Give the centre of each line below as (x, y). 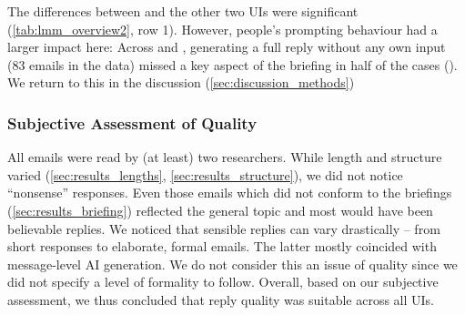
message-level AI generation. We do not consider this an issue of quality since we (232, 264)
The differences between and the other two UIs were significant (183, 11)
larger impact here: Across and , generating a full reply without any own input (227, 47)
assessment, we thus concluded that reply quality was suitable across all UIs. (221, 299)
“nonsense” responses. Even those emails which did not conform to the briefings (230, 193)
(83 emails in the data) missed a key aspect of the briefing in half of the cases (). (232, 64)
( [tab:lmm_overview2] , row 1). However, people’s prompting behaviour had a (222, 29)
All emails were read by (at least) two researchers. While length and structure (225, 157)
